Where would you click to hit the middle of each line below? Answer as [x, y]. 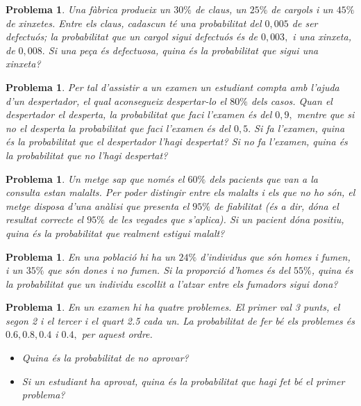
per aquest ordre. [117, 334]
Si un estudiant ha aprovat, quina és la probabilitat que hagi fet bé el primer [183, 381]
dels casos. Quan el [292, 100]
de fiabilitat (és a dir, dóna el [276, 205]
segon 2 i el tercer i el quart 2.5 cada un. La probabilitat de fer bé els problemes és [180, 320]
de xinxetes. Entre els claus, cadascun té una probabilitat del [134, 23]
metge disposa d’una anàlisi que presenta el [98, 205]
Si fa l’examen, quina [300, 128]
